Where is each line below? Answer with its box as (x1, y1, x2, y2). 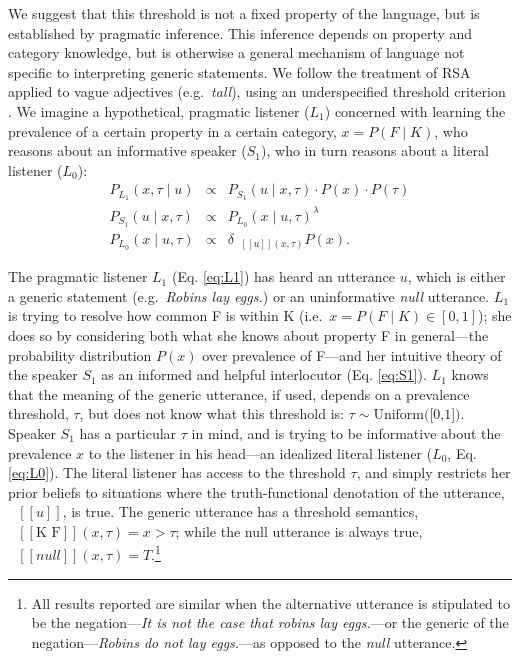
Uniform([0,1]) (373, 408, 461, 423)
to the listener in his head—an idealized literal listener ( (88, 442, 433, 463)
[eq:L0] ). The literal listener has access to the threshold (8, 462, 346, 483)
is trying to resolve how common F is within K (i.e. (8, 305, 323, 326)
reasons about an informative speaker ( (8, 140, 247, 161)
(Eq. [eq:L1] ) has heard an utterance (171, 266, 395, 287)
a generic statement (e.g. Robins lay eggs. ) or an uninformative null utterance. (8, 285, 490, 306)
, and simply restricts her (356, 462, 511, 483)
